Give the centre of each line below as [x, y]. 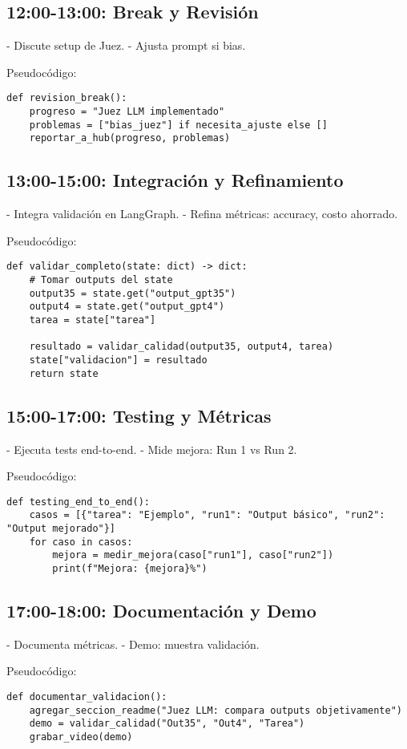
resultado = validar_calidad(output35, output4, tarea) [181, 347]
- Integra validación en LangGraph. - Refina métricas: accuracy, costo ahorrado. [202, 214]
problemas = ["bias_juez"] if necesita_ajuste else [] [178, 125]
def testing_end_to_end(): [78, 502]
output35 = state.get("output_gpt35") [133, 293]
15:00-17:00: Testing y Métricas [139, 415]
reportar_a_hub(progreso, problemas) [130, 138]
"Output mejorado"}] [61, 529]
